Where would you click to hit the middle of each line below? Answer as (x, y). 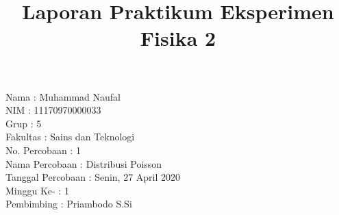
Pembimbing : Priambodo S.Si (69, 204)
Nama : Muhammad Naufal (63, 96)
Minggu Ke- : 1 (37, 190)
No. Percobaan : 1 (43, 150)
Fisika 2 (178, 38)
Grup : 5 (24, 123)
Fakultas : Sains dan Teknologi (70, 137)
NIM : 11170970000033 (53, 110)
